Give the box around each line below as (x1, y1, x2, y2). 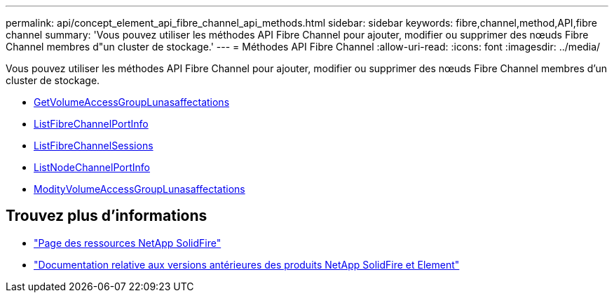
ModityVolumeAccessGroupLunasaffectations (34, 183, 245, 195)
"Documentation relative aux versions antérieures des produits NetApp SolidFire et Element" (34, 258, 460, 271)
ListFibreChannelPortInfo (34, 118, 149, 130)
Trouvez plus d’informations (6, 207, 207, 225)
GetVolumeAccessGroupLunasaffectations (34, 96, 230, 108)
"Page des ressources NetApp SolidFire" (34, 236, 221, 249)
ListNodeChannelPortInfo (34, 161, 150, 173)
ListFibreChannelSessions (34, 140, 153, 151)
